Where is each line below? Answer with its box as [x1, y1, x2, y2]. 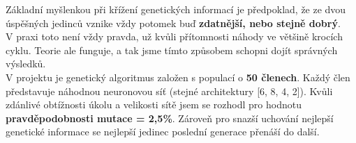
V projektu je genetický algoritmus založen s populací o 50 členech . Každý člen [6, 69, 350, 84]
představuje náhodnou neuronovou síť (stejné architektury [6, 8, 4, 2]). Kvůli [6, 83, 333, 98]
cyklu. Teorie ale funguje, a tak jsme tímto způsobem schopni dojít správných [6, 42, 338, 57]
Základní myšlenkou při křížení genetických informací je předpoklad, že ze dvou [6, 2, 346, 16]
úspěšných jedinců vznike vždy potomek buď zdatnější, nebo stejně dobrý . [6, 15, 341, 30]
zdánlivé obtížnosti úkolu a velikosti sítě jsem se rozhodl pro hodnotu [6, 97, 302, 112]
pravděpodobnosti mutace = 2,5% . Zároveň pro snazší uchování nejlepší [6, 110, 334, 125]
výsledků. [6, 56, 46, 71]
